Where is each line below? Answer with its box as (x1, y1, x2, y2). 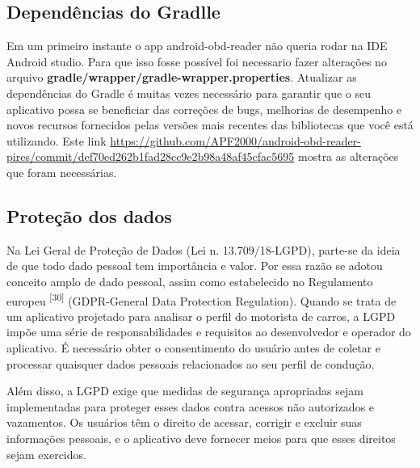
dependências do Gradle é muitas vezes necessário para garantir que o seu (6, 84, 372, 101)
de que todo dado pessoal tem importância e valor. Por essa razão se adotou (6, 257, 383, 274)
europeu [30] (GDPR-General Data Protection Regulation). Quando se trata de (6, 289, 397, 309)
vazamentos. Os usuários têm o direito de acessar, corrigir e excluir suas (6, 414, 362, 431)
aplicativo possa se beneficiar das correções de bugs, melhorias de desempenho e (6, 100, 402, 117)
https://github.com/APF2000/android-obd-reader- (110, 132, 361, 149)
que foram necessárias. (6, 163, 117, 180)
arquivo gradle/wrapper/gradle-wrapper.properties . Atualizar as (6, 69, 357, 86)
